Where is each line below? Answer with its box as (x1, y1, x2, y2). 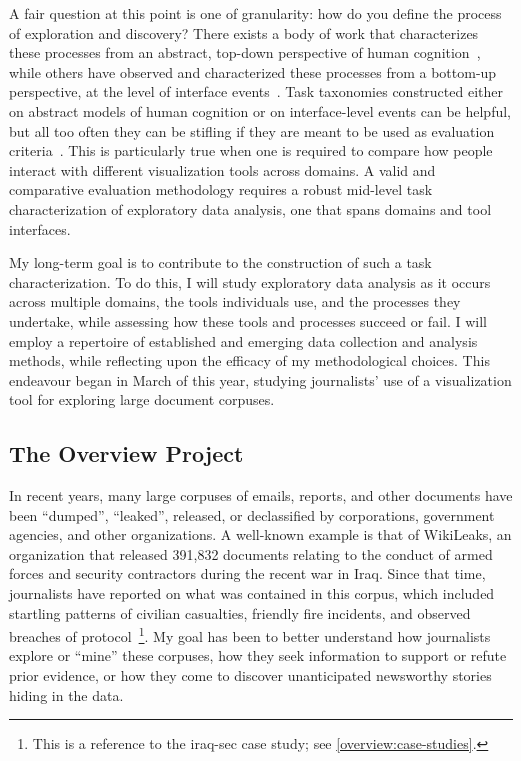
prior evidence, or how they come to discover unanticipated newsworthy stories (9, 665, 492, 686)
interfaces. (9, 218, 71, 239)
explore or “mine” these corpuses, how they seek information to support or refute (9, 645, 507, 666)
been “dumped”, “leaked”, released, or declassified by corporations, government (9, 504, 495, 525)
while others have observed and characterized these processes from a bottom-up (9, 61, 497, 82)
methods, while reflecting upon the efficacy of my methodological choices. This (9, 350, 490, 371)
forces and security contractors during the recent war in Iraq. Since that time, (9, 563, 486, 584)
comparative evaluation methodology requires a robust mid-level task (9, 179, 433, 200)
